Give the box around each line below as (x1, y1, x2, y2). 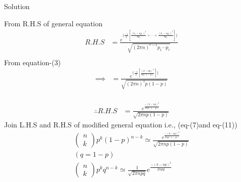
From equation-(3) (4, 57, 61, 67)
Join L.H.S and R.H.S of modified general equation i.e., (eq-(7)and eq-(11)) (4, 119, 237, 130)
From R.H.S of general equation (4, 18, 103, 28)
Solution (4, 1, 30, 11)
